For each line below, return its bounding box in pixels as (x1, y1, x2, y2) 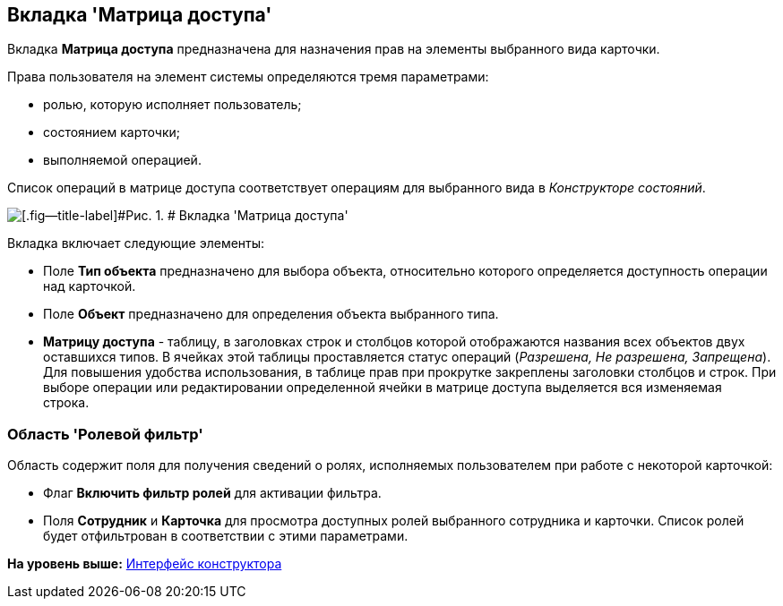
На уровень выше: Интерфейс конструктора (7, 556, 282, 572)
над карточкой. (43, 278, 136, 294)
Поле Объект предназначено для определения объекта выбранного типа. (43, 306, 499, 322)
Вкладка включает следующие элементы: (7, 235, 265, 252)
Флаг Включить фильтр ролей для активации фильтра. (43, 485, 382, 501)
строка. (43, 395, 90, 411)
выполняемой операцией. (43, 152, 202, 168)
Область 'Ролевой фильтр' (7, 424, 203, 443)
